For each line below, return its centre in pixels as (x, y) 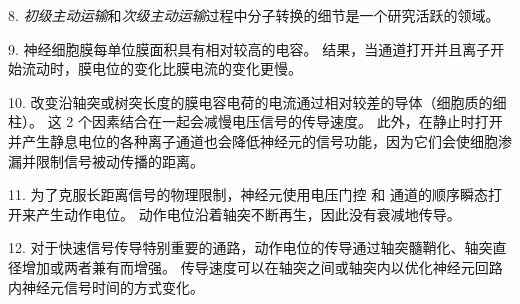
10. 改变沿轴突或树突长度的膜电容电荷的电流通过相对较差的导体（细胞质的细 (257, 101)
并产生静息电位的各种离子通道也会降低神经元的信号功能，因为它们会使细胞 (253, 140)
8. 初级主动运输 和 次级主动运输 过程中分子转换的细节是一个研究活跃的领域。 (254, 15)
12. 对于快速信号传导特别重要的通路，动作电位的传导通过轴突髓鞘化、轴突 (250, 247)
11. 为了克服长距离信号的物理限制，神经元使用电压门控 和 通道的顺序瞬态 (248, 194)
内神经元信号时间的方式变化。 (106, 286)
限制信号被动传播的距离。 (119, 160)
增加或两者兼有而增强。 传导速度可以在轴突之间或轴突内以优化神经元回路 (262, 266)
